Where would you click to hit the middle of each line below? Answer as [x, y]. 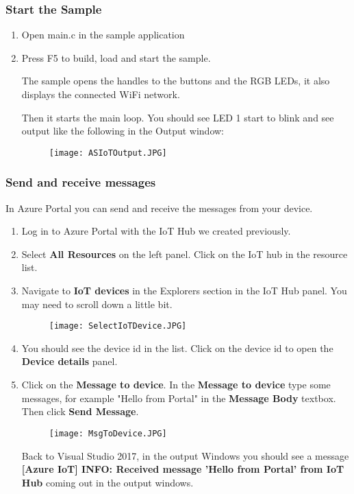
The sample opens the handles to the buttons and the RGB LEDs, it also [176, 81]
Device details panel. [69, 361]
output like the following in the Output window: [123, 131]
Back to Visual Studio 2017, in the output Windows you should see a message [185, 455]
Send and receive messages [81, 182]
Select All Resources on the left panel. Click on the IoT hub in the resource [185, 254]
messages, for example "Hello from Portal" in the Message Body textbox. [179, 398]
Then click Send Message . [80, 411]
